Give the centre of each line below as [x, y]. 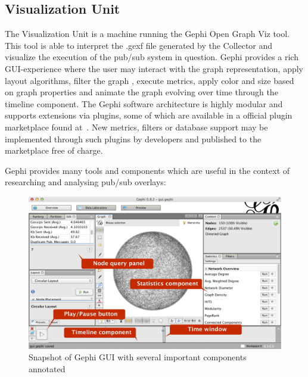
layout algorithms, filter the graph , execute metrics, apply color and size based [150, 80]
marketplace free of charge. [54, 150]
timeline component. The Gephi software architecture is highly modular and [144, 103]
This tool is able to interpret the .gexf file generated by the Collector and [139, 45]
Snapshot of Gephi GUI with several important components [138, 357]
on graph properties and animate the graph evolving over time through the [141, 92]
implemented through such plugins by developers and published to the [133, 138]
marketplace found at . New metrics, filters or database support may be [136, 127]
